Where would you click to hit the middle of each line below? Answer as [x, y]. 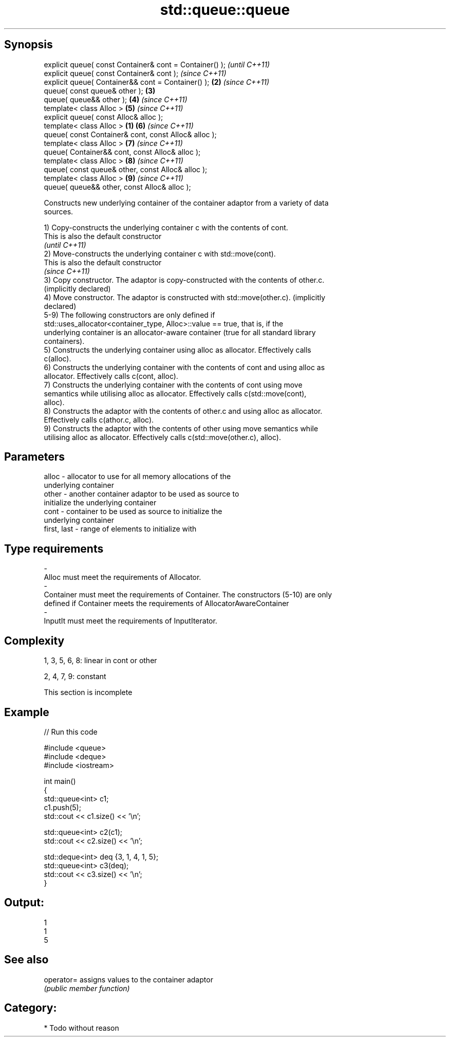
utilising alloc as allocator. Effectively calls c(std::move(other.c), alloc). [162, 437]
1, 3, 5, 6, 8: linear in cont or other [100, 661]
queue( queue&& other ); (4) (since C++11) [116, 99]
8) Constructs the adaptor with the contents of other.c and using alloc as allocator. [183, 411]
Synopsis [29, 45]
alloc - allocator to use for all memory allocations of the [137, 477]
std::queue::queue [225, 10]
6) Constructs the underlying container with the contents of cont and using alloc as [184, 367]
